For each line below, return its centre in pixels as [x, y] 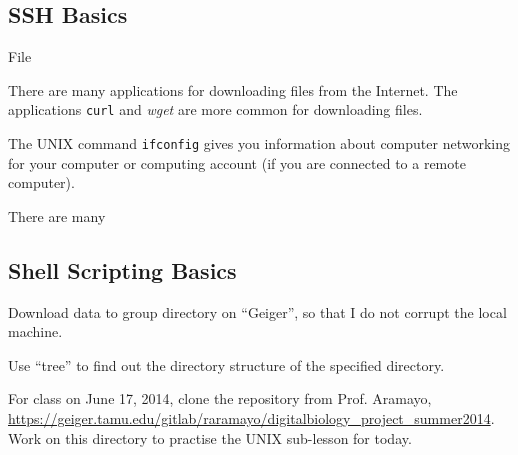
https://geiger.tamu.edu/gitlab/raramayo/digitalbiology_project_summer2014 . [251, 418]
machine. [35, 331]
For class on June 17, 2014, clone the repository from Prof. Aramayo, [220, 398]
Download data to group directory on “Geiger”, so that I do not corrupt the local [257, 311]
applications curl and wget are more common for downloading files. [215, 109]
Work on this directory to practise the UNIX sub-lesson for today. [210, 437]
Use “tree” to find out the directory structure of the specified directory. [226, 364]
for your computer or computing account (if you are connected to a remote [237, 162]
